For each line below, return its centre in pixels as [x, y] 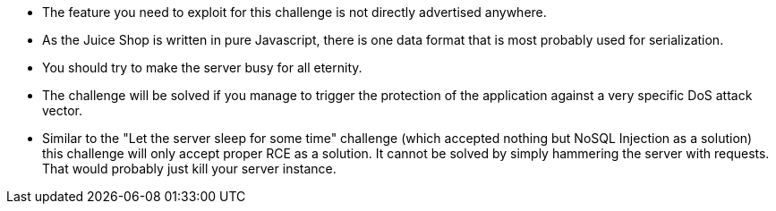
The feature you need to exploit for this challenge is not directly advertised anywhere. [294, 12]
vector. [63, 110]
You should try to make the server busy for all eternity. [202, 68]
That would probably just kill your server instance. [189, 169]
